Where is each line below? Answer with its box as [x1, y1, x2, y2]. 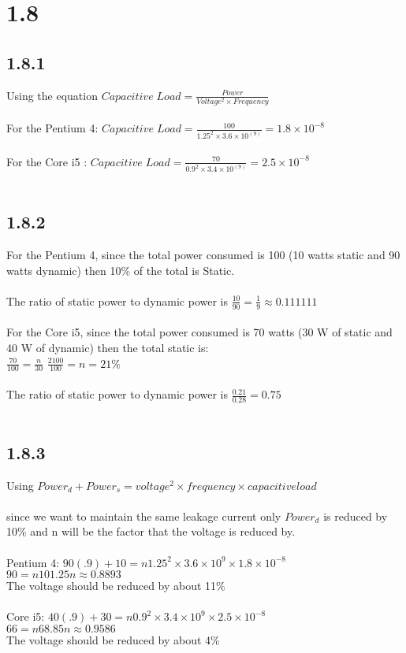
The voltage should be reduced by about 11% [6, 577, 225, 594]
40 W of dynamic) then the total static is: [6, 339, 209, 355]
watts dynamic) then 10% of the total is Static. [6, 262, 235, 278]
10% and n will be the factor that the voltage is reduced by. [6, 523, 296, 540]
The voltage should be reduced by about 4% [6, 631, 220, 647]
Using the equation [6, 87, 98, 103]
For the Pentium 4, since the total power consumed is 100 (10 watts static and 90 [6, 247, 400, 263]
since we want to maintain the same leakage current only [6, 507, 281, 524]
